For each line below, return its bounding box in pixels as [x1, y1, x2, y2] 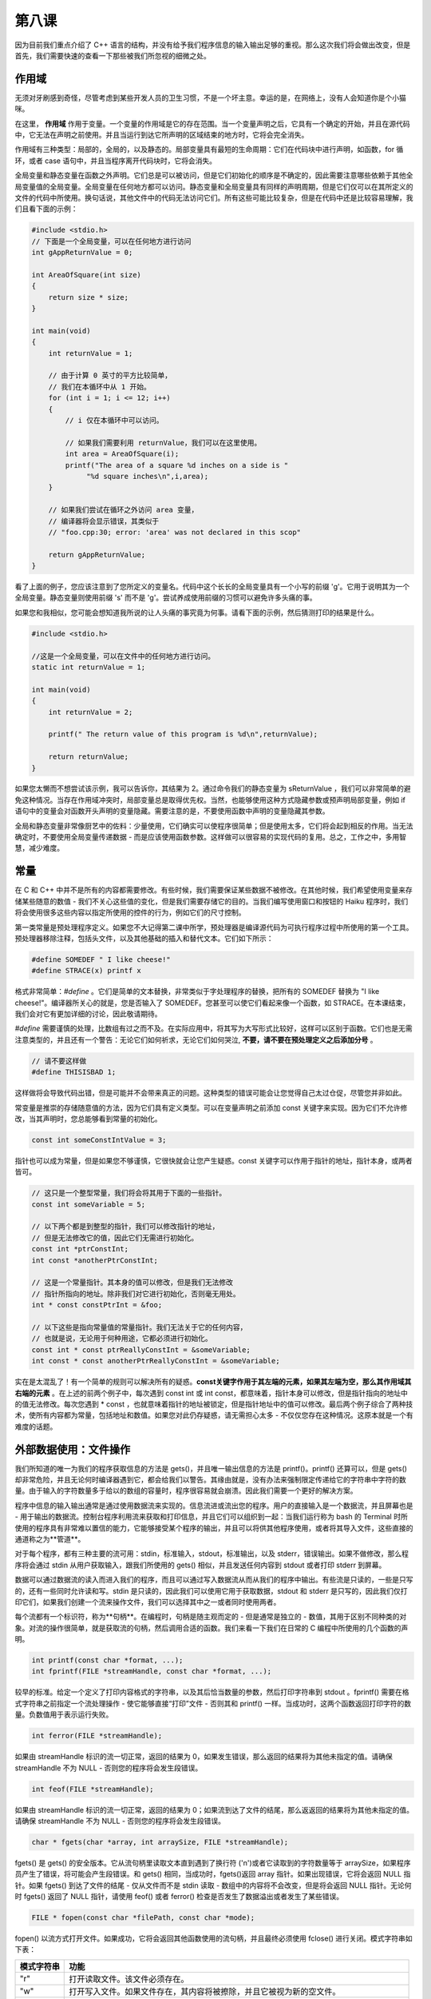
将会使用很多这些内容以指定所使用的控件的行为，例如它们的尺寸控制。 [14, 908, 246, 917]
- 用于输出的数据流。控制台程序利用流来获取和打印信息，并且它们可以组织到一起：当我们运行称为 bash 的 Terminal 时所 [14, 1512, 409, 1522]
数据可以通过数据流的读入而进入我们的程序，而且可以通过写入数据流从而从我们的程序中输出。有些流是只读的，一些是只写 [14, 1575, 413, 1585]
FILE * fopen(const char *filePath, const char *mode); [31, 1913, 255, 1922]
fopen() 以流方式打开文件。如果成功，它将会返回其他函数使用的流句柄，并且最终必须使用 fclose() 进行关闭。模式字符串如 [14, 1933, 413, 1943]
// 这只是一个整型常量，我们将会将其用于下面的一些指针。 [31, 1188, 227, 1198]
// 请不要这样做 [31, 1056, 87, 1065]
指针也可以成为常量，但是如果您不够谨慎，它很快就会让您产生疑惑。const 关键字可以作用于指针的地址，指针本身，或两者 [14, 1155, 413, 1165]
